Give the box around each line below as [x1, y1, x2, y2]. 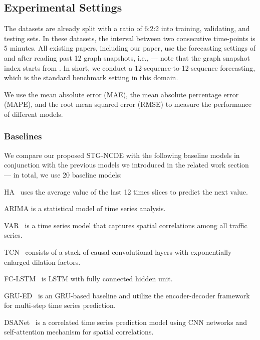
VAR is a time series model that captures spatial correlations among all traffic [4, 220, 247, 230]
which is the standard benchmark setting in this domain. [4, 72, 178, 83]
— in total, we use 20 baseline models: [4, 169, 122, 180]
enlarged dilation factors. [4, 256, 81, 267]
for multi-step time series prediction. [4, 300, 116, 310]
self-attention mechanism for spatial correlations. [4, 326, 154, 337]
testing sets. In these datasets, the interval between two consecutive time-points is [4, 33, 255, 43]
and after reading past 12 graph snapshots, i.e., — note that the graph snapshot [4, 52, 250, 63]
